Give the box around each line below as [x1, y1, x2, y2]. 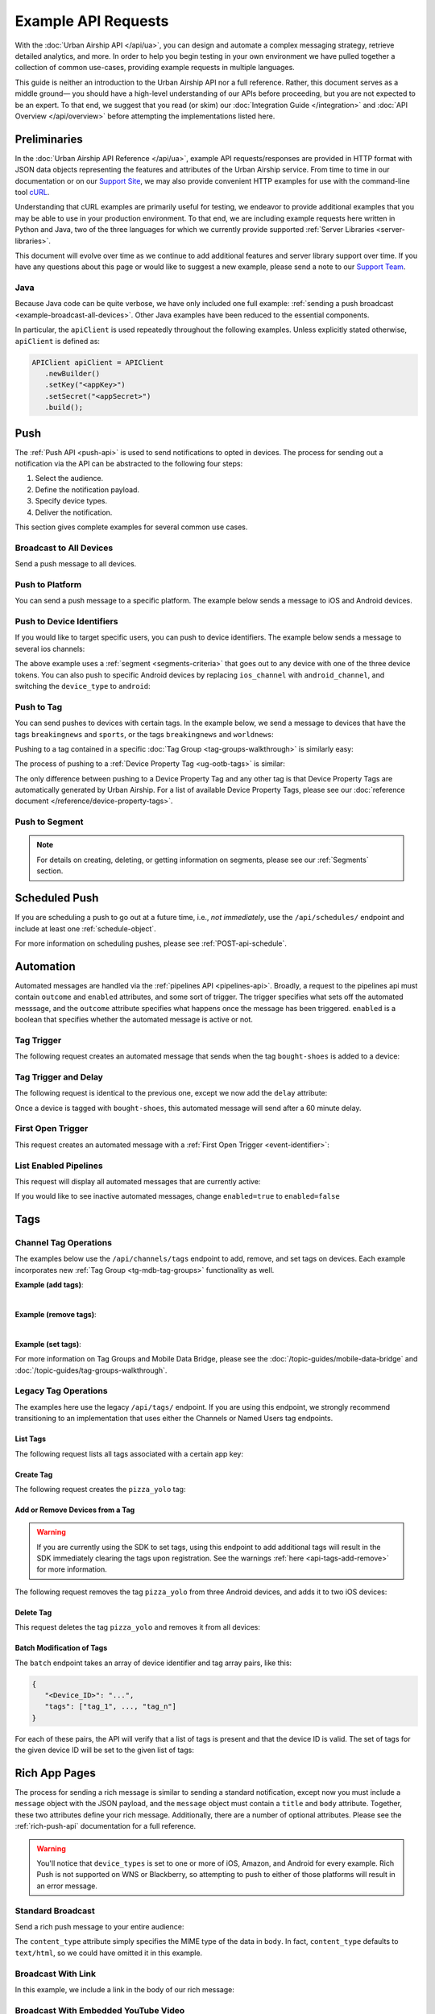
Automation [14, 959, 76, 973]
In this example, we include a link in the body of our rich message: [14, 1984, 235, 1994]
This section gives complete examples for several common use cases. [14, 522, 248, 532]
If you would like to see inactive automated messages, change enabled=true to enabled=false [14, 1191, 340, 1201]
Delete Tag [14, 1607, 52, 1617]
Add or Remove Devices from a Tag [14, 1505, 135, 1515]
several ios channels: [14, 644, 85, 653]
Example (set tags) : [14, 1339, 82, 1349]
